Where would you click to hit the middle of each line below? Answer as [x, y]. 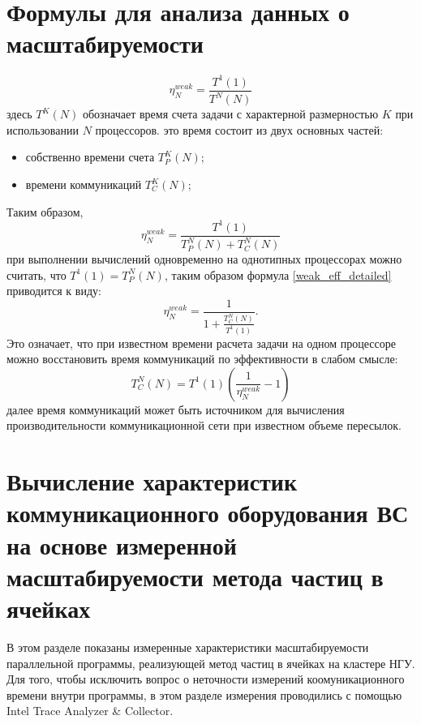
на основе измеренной [122, 544]
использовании [43, 129]
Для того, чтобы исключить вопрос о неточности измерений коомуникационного [206, 679]
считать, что [37, 274]
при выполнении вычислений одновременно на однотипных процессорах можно [204, 259]
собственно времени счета [90, 157]
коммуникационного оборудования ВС [208, 513]
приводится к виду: [54, 291]
